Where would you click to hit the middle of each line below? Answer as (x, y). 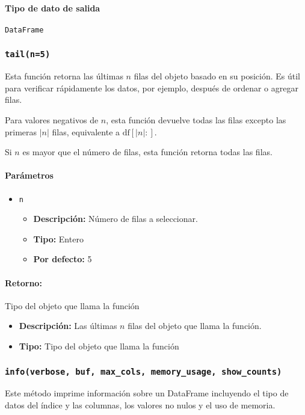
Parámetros (29, 175)
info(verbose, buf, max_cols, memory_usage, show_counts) (143, 371)
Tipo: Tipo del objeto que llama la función (99, 346)
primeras (21, 131)
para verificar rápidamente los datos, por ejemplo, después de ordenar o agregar (152, 88)
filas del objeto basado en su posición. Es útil (217, 76)
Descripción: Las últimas (68, 326)
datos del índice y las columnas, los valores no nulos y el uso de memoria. (140, 404)
